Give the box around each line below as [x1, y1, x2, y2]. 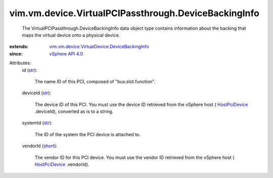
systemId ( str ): [22, 120, 53, 126]
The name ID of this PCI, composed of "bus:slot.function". [34, 78, 156, 84]
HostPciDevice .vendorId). [34, 161, 89, 167]
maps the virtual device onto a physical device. [22, 32, 120, 38]
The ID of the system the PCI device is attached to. [34, 131, 141, 137]
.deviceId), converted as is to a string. [34, 108, 114, 114]
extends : [9, 43, 29, 50]
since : [9, 50, 23, 56]
